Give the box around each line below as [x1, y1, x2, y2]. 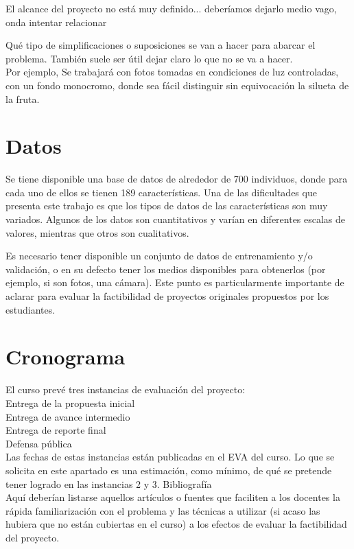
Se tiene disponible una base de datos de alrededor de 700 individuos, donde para [5, 172, 348, 186]
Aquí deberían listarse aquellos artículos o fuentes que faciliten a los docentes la [5, 490, 340, 504]
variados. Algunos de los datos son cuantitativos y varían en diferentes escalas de [5, 212, 346, 226]
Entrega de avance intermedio [5, 409, 130, 423]
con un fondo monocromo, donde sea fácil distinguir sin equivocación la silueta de [5, 78, 349, 92]
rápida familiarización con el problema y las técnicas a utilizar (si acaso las [5, 503, 320, 517]
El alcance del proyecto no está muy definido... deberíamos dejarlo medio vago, [5, 1, 337, 15]
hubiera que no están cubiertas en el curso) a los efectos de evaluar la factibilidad [5, 517, 347, 531]
